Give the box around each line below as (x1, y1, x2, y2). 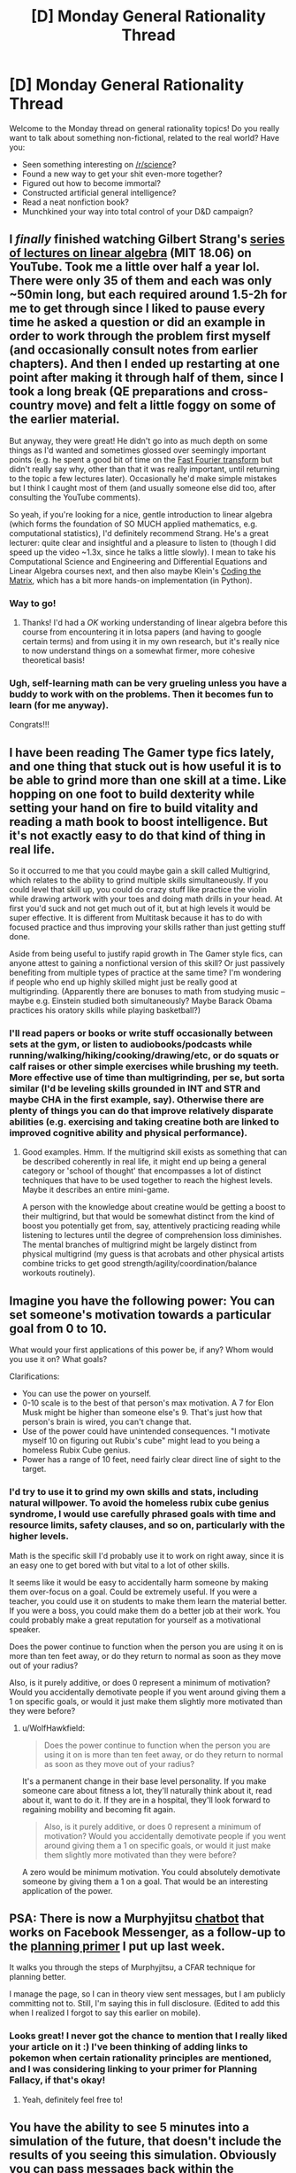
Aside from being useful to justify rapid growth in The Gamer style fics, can (9, 948, 283, 959)
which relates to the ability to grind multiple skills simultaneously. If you (9, 875, 269, 885)
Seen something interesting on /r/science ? (21, 159, 177, 169)
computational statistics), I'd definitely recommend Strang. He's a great (9, 527, 269, 538)
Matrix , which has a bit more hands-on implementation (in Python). (9, 574, 253, 586)
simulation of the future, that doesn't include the (9, 2134, 282, 2149)
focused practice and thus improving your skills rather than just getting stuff (9, 922, 285, 932)
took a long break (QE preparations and (9, 384, 230, 400)
